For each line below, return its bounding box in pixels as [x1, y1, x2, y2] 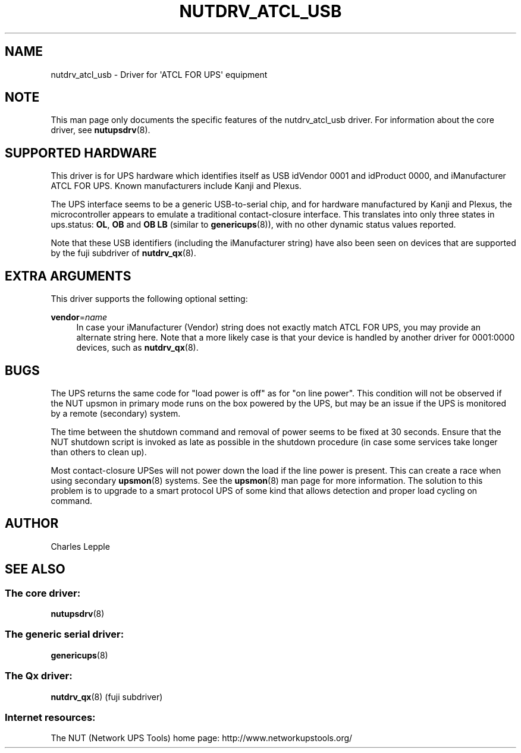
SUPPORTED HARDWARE [5, 145, 157, 160]
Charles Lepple [51, 541, 110, 552]
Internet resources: [5, 711, 96, 723]
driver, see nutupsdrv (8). [51, 125, 150, 136]
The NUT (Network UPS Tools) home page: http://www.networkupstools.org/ [51, 733, 353, 743]
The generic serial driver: [5, 628, 124, 641]
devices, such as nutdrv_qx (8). [76, 342, 199, 353]
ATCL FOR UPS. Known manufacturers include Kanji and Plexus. [51, 181, 302, 191]
